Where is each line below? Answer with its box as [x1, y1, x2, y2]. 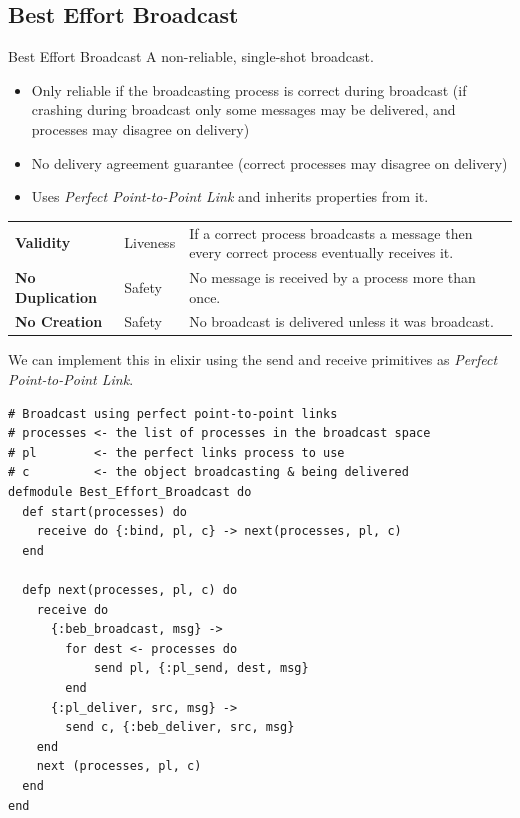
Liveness [124, 232, 176, 253]
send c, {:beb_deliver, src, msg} [65, 720, 295, 735]
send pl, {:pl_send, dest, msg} [93, 661, 309, 676]
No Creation [15, 311, 103, 332]
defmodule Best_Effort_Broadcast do [8, 485, 252, 500]
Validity [15, 232, 71, 253]
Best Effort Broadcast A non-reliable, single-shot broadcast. [8, 46, 374, 67]
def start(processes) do [22, 504, 187, 519]
